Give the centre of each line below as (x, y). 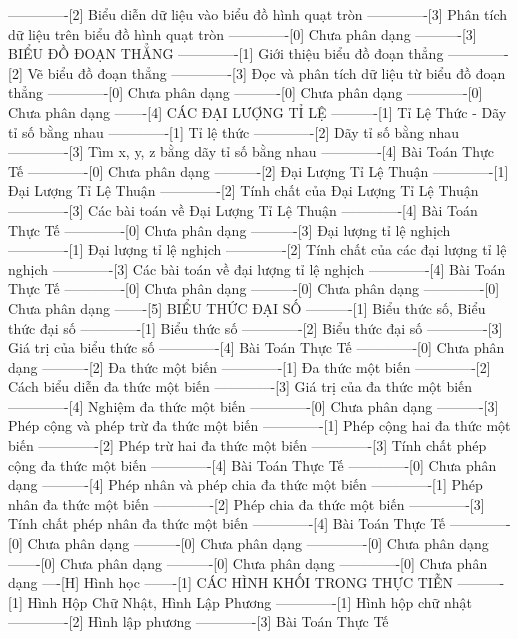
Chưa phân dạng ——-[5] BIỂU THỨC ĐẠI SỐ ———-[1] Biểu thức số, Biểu (247, 307)
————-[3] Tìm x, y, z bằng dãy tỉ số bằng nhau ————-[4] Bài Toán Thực (251, 151)
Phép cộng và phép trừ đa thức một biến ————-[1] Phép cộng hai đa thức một (259, 425)
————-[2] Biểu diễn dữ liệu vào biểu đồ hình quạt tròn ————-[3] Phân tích (258, 14)
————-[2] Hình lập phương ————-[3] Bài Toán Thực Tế (198, 621)
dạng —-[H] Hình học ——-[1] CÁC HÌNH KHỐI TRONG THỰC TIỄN (230, 582)
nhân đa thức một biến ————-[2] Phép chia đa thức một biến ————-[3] (246, 503)
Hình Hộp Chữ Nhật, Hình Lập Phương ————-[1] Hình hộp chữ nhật (250, 601)
